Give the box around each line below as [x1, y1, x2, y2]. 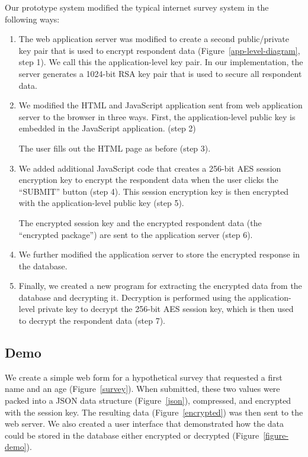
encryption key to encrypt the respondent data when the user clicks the [18, 173, 278, 186]
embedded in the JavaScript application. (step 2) [18, 122, 196, 134]
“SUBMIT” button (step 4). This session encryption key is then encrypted [18, 185, 289, 197]
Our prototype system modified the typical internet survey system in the [5, 1, 269, 13]
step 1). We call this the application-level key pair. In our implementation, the [18, 56, 303, 68]
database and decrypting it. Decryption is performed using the [18, 291, 246, 303]
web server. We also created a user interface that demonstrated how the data [5, 417, 284, 430]
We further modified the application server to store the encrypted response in [18, 248, 300, 260]
